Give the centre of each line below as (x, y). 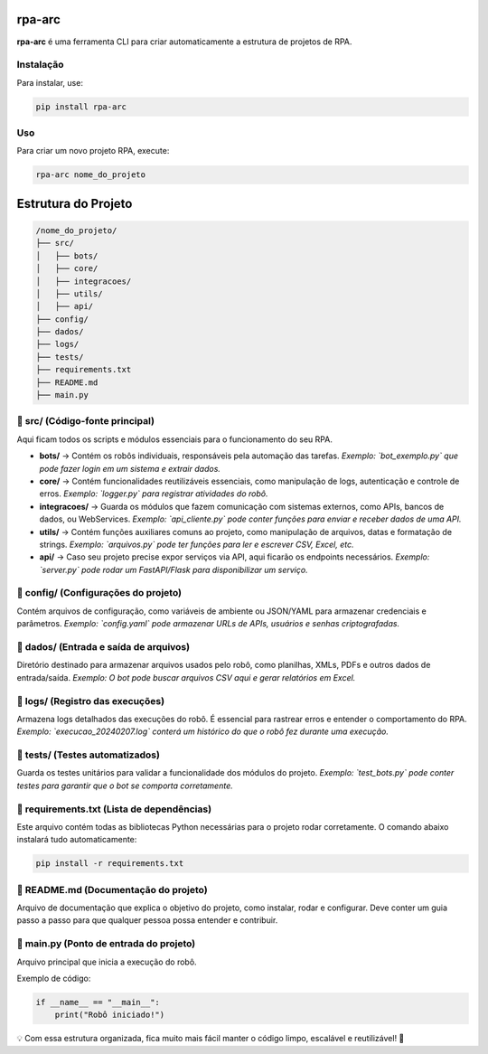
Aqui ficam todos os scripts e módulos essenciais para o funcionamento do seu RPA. (175, 439)
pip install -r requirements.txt (110, 864)
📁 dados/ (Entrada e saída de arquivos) (103, 646)
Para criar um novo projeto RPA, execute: (93, 151)
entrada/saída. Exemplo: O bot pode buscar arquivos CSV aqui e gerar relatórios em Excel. (186, 677)
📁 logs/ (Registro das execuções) (91, 701)
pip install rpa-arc (81, 107)
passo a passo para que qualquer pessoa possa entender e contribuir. (147, 920)
